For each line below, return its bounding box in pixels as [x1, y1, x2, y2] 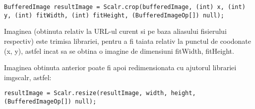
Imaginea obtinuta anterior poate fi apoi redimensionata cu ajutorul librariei [4, 62, 237, 73]
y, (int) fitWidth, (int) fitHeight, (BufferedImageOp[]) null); [4, 11, 224, 19]
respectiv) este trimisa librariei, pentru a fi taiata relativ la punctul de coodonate [4, 35, 251, 46]
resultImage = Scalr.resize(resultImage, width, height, [4, 90, 196, 97]
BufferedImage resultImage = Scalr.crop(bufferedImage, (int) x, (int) [4, 3, 246, 10]
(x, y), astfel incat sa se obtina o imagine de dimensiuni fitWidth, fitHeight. [4, 45, 234, 56]
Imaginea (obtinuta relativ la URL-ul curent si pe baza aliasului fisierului [4, 26, 227, 36]
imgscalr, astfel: [4, 72, 52, 82]
